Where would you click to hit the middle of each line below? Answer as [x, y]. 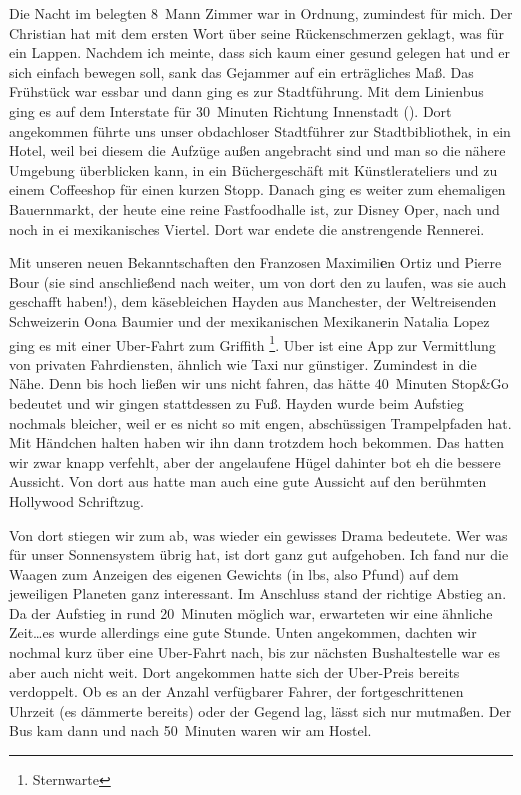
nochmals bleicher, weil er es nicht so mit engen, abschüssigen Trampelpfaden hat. [260, 422]
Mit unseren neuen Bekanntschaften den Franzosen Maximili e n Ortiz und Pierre [255, 262]
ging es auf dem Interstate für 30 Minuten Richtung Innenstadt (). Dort [230, 110]
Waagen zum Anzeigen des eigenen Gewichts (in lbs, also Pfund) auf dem [234, 573]
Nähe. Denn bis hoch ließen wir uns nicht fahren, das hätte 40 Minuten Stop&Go [259, 383]
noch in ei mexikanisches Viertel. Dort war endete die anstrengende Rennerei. [247, 228]
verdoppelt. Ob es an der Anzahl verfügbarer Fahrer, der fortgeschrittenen [236, 691]
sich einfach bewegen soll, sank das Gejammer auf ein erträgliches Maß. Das [241, 71]
